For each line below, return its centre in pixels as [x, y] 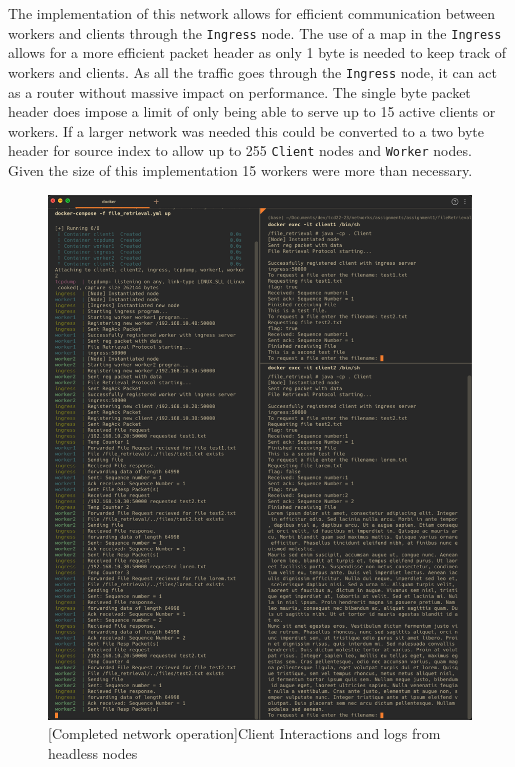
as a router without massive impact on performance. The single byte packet [239, 91]
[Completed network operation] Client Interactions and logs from [244, 733]
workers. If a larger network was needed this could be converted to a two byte [246, 130]
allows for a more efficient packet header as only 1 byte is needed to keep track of [257, 52]
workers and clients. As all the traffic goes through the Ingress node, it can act [252, 71]
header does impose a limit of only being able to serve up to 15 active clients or [252, 111]
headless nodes [93, 752]
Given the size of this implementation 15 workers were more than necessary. [240, 169]
